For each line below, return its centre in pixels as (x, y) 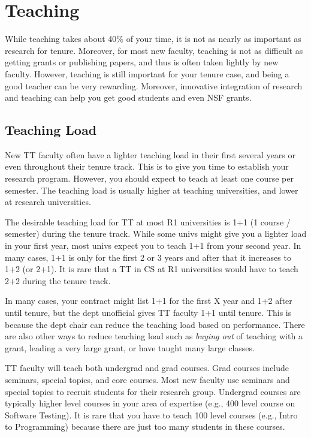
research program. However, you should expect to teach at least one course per (149, 178)
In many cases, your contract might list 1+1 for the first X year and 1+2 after (149, 301)
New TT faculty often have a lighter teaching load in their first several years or (150, 154)
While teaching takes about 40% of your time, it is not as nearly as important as (153, 39)
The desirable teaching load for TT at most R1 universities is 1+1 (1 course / (148, 221)
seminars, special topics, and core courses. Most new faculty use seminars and (147, 379)
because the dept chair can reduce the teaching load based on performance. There (155, 324)
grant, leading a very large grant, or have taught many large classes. (130, 347)
